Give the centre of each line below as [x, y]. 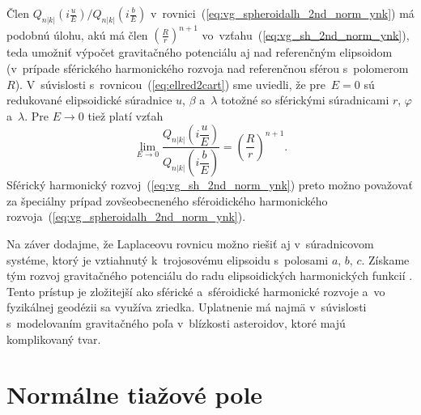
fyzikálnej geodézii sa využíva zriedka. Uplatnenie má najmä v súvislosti [187, 307]
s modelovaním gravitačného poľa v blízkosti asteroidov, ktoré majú [176, 322]
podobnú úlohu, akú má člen [77, 34]
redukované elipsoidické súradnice [89, 100]
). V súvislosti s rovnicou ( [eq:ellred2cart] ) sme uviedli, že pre [170, 84]
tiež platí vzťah [125, 115]
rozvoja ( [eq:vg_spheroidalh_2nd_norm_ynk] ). [126, 216]
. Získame [385, 259]
